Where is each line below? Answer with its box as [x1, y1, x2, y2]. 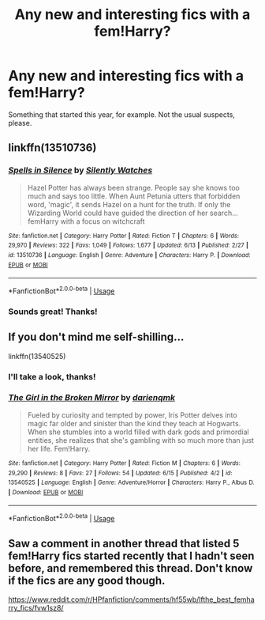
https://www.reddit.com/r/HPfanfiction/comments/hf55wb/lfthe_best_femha [8, 595, 255, 604]
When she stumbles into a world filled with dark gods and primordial [27, 427, 250, 437]
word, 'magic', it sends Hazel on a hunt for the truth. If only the [27, 199, 231, 209]
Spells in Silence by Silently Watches [8, 164, 153, 176]
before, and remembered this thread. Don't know [8, 561, 253, 575]
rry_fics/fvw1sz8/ [8, 603, 65, 612]
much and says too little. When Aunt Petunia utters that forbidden [27, 191, 241, 201]
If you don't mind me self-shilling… [8, 331, 185, 344]
